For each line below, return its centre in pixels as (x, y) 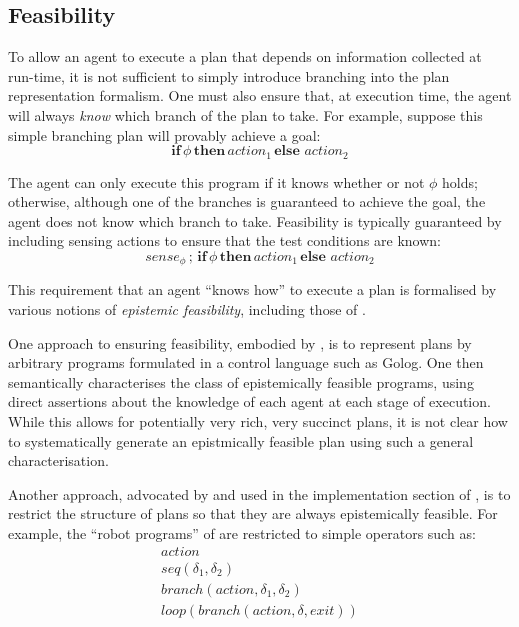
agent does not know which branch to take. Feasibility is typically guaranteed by (255, 220)
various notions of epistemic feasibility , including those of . (187, 309)
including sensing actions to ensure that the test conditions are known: (224, 240)
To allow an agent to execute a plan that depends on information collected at (245, 56)
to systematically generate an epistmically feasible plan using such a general (241, 440)
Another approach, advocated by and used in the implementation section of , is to (259, 493)
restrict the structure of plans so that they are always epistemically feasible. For (253, 513)
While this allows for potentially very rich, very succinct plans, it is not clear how (258, 421)
